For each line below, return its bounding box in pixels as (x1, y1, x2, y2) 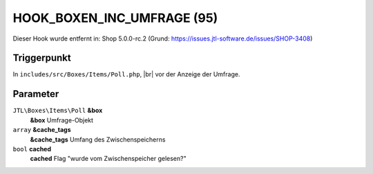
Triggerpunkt (12, 52, 72, 64)
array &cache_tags (12, 126, 71, 134)
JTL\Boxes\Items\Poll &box (12, 107, 103, 115)
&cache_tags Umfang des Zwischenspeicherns (30, 135, 166, 144)
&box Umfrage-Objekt (30, 116, 93, 124)
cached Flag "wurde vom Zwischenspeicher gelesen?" (30, 155, 186, 163)
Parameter (12, 88, 59, 100)
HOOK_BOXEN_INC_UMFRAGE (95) (12, 10, 218, 25)
